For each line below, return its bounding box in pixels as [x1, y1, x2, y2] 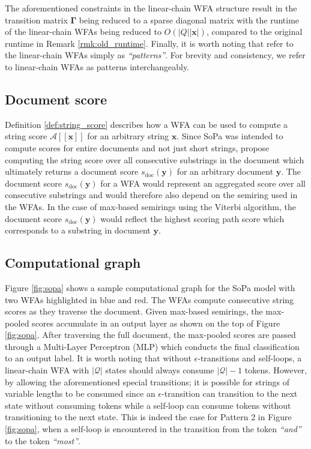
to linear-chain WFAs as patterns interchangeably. [5, 60, 190, 73]
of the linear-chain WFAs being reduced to [5, 25, 162, 38]
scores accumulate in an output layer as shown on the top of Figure [32, 316, 280, 329]
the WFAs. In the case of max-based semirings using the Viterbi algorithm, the [5, 200, 296, 212]
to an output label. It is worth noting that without [5, 352, 192, 364]
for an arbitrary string [87, 130, 169, 142]
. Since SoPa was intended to [177, 130, 283, 142]
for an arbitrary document [177, 165, 274, 178]
